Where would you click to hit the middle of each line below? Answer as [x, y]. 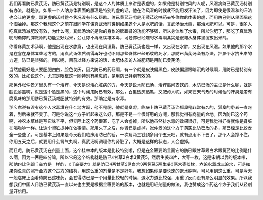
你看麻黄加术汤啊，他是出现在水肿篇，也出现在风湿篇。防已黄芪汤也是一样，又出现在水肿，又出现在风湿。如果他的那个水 [131, 47]
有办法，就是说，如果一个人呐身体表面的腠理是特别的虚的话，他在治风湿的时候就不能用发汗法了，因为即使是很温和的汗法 [131, 10]
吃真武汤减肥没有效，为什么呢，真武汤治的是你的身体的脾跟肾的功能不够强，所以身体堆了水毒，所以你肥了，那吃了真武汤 [131, 31]
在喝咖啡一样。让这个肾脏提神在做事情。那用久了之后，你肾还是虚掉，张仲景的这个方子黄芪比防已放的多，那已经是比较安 [131, 128]
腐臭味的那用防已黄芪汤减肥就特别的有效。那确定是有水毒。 [69, 99]
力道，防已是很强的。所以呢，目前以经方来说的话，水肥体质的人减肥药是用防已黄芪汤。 [96, 60]
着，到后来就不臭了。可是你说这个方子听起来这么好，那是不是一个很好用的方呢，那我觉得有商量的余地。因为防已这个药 [128, 114]
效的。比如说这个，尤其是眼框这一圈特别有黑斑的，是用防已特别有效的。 [82, 76]
